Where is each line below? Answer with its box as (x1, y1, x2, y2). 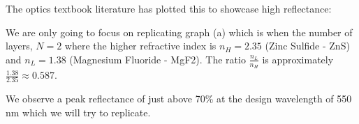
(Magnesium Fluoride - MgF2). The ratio (69, 52, 246, 66)
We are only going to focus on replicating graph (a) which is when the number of (6, 24, 353, 39)
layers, (6, 38, 33, 53)
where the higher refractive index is (64, 38, 217, 53)
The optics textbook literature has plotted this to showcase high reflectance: (6, 1, 332, 15)
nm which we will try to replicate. (6, 104, 151, 119)
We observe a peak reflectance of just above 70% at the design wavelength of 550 (6, 91, 352, 106)
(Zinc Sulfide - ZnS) (265, 38, 350, 53)
